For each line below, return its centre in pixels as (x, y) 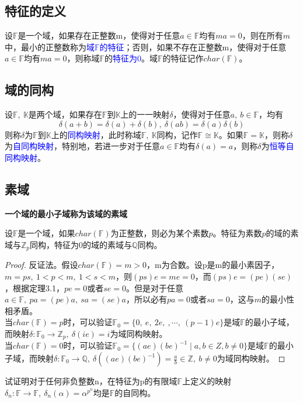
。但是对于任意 (154, 287)
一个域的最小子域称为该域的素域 (66, 213)
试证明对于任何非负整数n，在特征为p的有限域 (91, 381)
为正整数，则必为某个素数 (160, 233)
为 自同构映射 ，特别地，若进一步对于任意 (82, 146)
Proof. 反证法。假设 (41, 265)
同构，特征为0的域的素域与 (81, 244)
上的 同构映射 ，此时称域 (96, 134)
